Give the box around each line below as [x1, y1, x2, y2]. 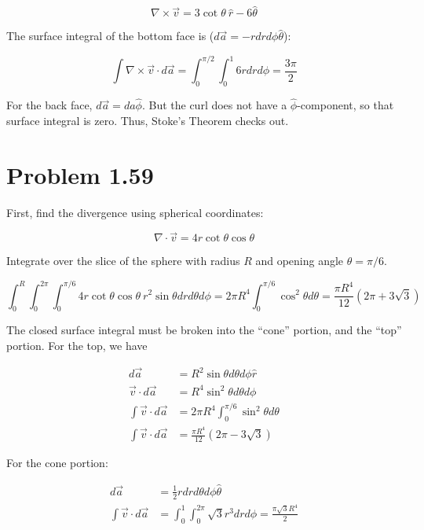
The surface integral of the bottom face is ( [6, 28, 214, 44]
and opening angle [255, 252, 344, 269]
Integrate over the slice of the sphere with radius [6, 252, 240, 269]
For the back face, [6, 97, 93, 113]
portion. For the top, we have [6, 337, 148, 353]
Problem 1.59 [6, 158, 154, 190]
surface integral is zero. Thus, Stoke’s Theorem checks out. [6, 112, 289, 128]
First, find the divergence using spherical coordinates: [6, 204, 264, 220]
